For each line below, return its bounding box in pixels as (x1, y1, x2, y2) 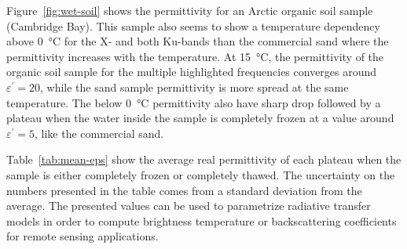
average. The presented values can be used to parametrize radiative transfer (6, 197, 371, 214)
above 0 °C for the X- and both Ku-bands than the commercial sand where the (6, 33, 389, 49)
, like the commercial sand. (35, 125, 164, 141)
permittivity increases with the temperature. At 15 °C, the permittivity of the (6, 48, 384, 64)
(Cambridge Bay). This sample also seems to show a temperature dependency (6, 17, 380, 34)
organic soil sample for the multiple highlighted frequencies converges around (6, 63, 377, 80)
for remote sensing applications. (6, 228, 159, 244)
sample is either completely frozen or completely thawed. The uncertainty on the (6, 166, 395, 182)
